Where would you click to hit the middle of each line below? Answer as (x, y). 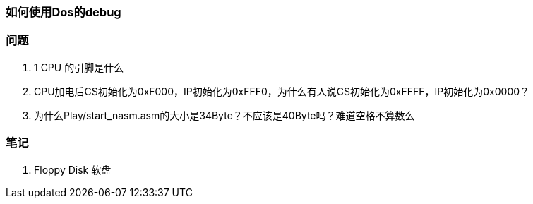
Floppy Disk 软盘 (73, 169)
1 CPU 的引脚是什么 (79, 67)
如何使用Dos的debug (64, 12)
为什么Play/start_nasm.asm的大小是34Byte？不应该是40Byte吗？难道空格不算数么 (224, 115)
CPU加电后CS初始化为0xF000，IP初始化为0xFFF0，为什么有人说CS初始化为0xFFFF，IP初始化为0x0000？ (282, 91)
